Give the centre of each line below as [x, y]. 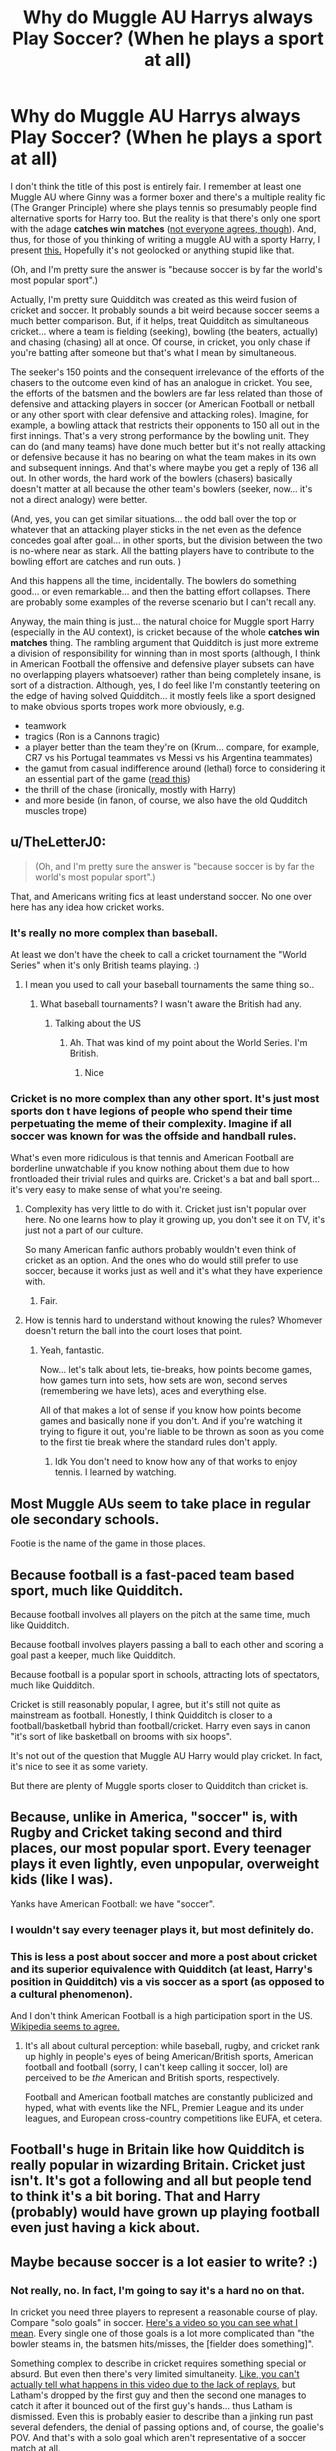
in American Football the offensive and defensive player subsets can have [162, 663]
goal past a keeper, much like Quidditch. [93, 1655]
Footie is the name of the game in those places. [108, 1543]
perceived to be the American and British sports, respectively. [152, 2077]
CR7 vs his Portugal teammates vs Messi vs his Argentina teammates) [168, 757]
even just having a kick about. [105, 2227]
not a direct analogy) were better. [79, 499]
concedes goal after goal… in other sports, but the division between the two [166, 540]
